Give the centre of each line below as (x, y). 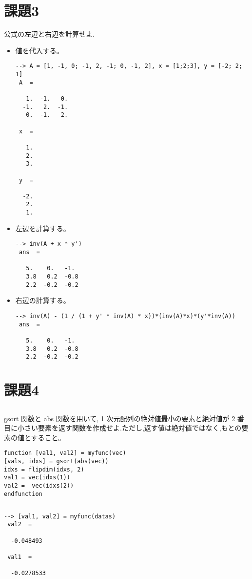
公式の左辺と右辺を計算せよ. (49, 34)
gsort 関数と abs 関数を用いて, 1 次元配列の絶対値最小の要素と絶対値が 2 (120, 418)
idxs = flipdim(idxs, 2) (44, 469)
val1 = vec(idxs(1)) (37, 478)
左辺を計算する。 (43, 228)
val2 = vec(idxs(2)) (39, 486)
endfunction (23, 494)
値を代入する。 (39, 50)
